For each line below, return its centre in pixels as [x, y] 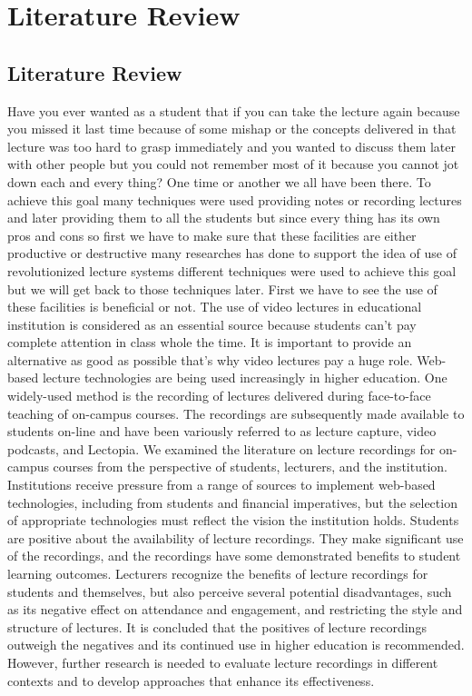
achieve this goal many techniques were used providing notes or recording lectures [235, 199]
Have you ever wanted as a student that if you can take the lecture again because [234, 110]
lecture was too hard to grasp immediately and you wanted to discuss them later [232, 146]
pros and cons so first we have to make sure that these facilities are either [212, 235]
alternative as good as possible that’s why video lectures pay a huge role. [210, 359]
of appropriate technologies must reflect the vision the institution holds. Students [233, 520]
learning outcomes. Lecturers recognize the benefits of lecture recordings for [218, 574]
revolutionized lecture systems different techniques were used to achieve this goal [232, 270]
